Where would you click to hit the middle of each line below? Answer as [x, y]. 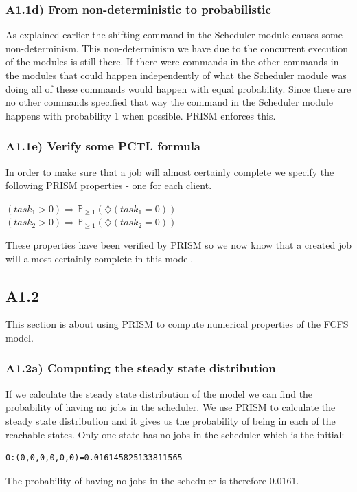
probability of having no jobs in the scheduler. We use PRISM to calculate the [171, 407]
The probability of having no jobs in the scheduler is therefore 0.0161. [152, 480]
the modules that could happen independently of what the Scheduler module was [176, 75]
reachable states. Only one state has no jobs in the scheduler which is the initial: [175, 434]
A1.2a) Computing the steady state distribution [141, 368]
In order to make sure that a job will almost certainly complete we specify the [170, 171]
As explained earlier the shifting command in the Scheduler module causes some [174, 35]
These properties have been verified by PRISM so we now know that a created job [178, 244]
